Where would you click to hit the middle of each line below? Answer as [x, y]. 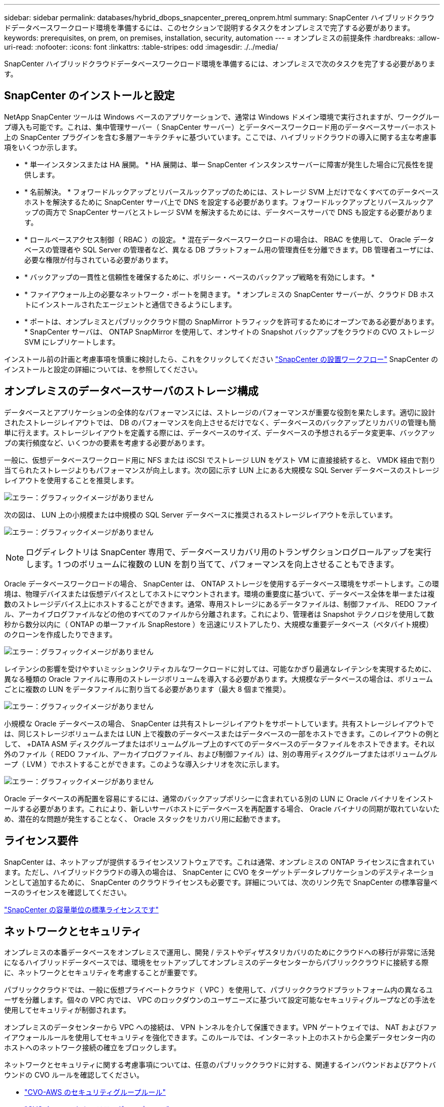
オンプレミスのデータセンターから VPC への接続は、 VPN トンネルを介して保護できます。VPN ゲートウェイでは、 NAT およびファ [221, 1027]
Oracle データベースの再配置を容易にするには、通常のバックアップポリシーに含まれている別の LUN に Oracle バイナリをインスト [219, 798]
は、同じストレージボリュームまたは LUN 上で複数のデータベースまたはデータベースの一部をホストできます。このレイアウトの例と [222, 733]
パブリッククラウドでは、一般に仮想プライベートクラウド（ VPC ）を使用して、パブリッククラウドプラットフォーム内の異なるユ [219, 990]
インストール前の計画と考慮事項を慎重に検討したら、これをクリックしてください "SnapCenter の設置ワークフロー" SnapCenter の [221, 359]
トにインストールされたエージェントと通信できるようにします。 [130, 304]
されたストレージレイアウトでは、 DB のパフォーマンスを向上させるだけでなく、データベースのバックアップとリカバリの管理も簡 [220, 422]
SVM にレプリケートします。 [72, 342]
